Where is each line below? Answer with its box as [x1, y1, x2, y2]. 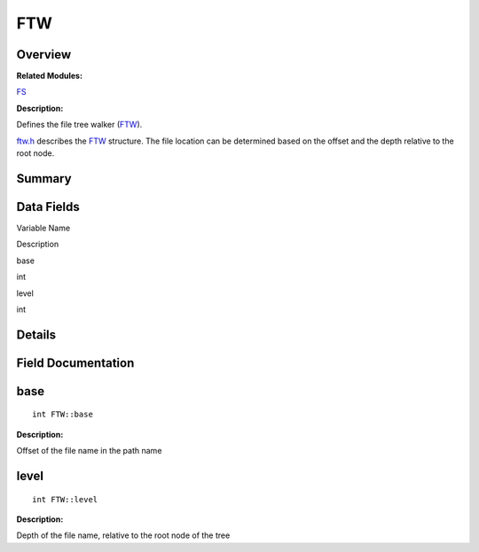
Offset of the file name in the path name [16, 446, 162, 456]
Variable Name [16, 222, 71, 233]
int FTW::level [32, 494, 98, 504]
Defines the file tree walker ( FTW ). [16, 120, 143, 130]
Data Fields [16, 199, 80, 214]
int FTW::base [32, 409, 93, 420]
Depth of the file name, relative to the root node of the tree [16, 530, 231, 540]
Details [16, 327, 57, 342]
